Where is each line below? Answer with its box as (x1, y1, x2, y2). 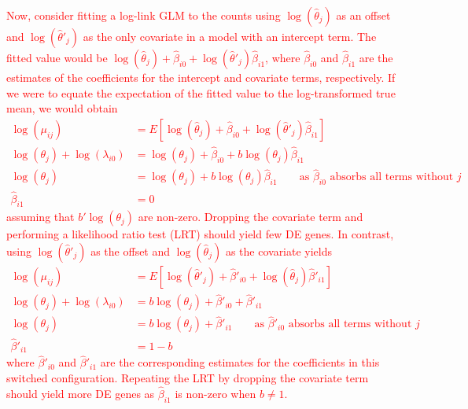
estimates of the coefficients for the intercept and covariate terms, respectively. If (6, 69, 396, 85)
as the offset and (90, 242, 171, 259)
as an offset (336, 7, 391, 23)
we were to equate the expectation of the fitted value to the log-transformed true (6, 84, 396, 101)
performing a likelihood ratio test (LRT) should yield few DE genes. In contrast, (6, 226, 394, 242)
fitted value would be (6, 50, 108, 65)
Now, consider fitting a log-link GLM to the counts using (6, 7, 281, 23)
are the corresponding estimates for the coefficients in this (100, 354, 380, 370)
